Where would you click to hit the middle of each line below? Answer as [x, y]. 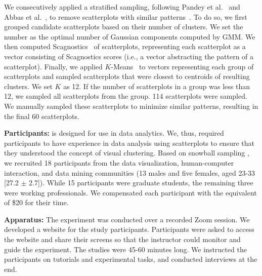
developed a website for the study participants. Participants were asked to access [129, 229]
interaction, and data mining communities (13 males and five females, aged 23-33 [130, 172]
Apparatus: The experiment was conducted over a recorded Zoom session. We [127, 219]
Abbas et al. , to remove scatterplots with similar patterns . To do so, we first [126, 16]
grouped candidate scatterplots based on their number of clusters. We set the [124, 27]
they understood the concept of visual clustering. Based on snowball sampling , [127, 153]
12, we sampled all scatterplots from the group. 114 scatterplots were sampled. [126, 96]
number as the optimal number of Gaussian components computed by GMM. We [130, 36]
